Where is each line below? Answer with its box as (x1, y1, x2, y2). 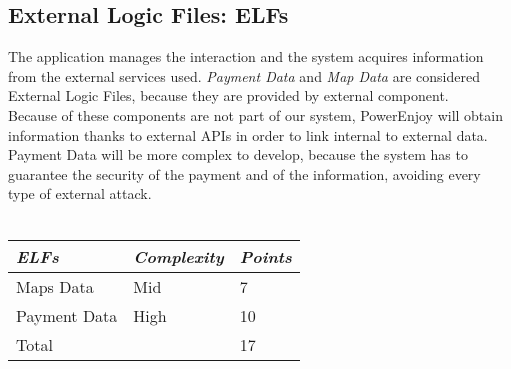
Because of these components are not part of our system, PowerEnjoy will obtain (8, 104, 503, 125)
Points (239, 244, 292, 268)
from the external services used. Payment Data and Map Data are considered (8, 65, 480, 86)
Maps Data (16, 274, 94, 298)
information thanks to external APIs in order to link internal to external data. (8, 124, 488, 145)
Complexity (133, 244, 224, 268)
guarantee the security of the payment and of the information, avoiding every (8, 163, 481, 184)
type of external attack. (8, 183, 152, 204)
